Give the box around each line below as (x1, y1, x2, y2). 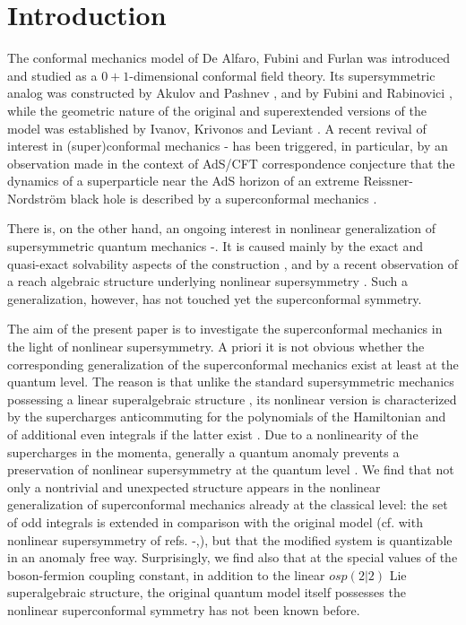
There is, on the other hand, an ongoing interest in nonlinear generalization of (7, 219, 436, 238)
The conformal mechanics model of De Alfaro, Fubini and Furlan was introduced (7, 48, 451, 67)
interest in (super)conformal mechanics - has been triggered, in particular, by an (7, 136, 448, 155)
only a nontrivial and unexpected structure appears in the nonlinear (7, 477, 381, 496)
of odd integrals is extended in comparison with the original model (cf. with (7, 512, 423, 531)
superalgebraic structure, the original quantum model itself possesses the (7, 583, 406, 602)
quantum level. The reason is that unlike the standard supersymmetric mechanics (7, 372, 454, 391)
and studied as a (7, 65, 98, 84)
